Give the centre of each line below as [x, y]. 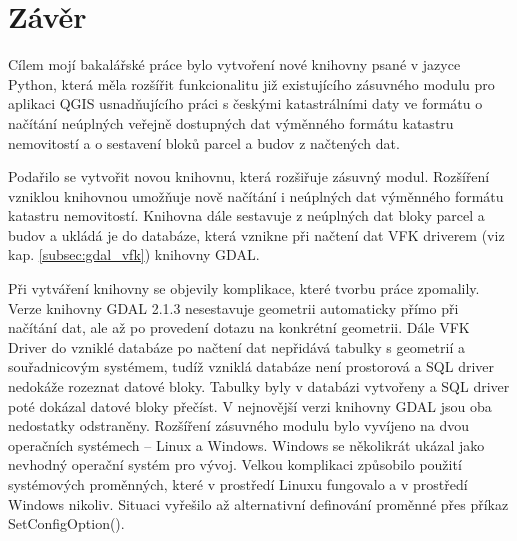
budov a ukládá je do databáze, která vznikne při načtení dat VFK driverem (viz [256, 234]
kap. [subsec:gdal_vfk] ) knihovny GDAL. [134, 254]
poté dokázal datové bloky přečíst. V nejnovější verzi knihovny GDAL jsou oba [250, 405]
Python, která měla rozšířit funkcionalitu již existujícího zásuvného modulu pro [251, 83]
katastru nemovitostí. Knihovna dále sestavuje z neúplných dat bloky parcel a [246, 215]
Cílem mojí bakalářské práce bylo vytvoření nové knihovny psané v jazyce [234, 64]
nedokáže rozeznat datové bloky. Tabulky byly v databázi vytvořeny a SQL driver [259, 386]
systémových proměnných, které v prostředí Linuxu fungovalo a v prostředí [238, 484]
